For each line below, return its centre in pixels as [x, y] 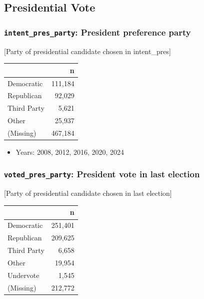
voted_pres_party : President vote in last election [102, 174]
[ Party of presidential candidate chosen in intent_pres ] [87, 51]
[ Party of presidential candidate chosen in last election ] [88, 193]
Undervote [23, 275]
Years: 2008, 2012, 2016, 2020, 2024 [70, 152]
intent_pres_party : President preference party [97, 32]
